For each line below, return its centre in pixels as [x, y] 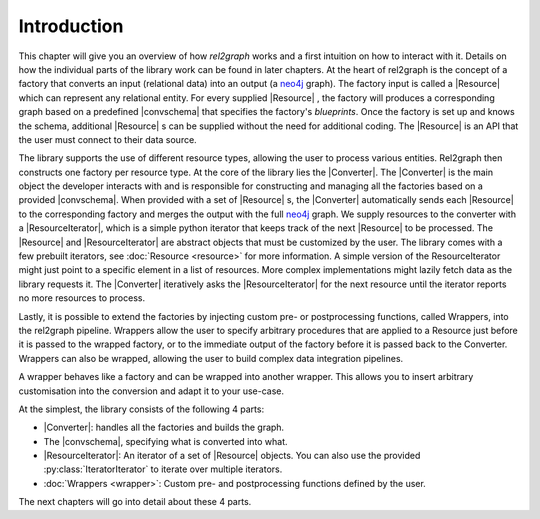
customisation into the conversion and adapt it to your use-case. [151, 391]
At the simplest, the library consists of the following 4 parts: [141, 409]
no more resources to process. [81, 298]
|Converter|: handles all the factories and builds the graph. [164, 427]
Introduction [71, 26]
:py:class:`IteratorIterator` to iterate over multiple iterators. [163, 469]
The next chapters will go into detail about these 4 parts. [135, 502]
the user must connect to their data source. [107, 139]
